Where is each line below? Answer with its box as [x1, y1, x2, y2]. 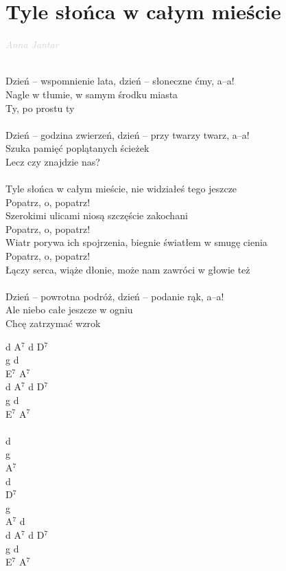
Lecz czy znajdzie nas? [5, 154, 100, 168]
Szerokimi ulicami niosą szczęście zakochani [5, 208, 188, 223]
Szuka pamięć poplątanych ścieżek [5, 141, 150, 155]
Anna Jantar [5, 37, 59, 52]
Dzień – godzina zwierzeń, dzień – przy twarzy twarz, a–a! [5, 127, 250, 142]
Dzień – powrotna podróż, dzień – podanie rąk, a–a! [5, 289, 224, 303]
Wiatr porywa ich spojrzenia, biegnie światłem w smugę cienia [5, 235, 267, 249]
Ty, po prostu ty [5, 100, 75, 115]
